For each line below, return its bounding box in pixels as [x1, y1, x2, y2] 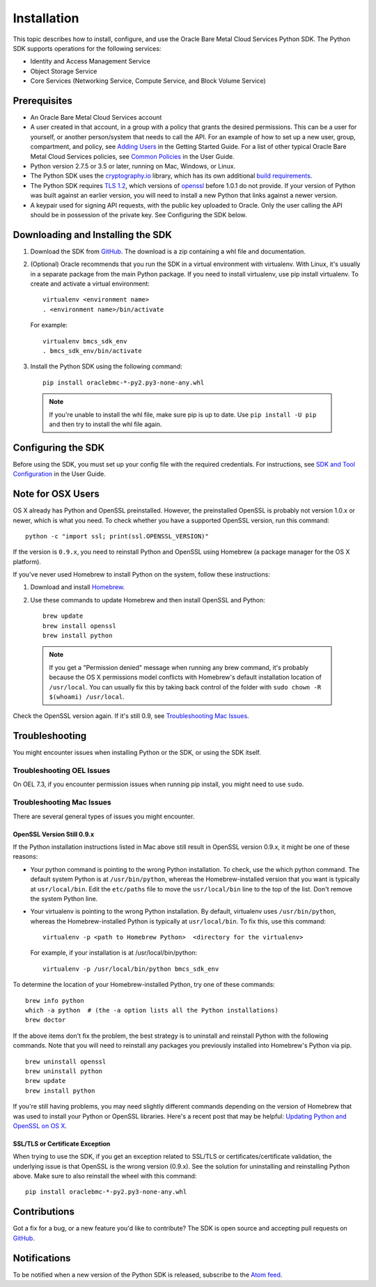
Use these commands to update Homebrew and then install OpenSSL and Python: [30, 595, 266, 604]
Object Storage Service [30, 67, 97, 75]
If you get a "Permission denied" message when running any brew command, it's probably [49, 663, 309, 671]
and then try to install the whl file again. [49, 420, 162, 428]
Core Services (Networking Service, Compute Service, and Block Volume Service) [30, 77, 266, 85]
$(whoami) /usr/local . [49, 692, 125, 701]
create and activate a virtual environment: [30, 279, 150, 288]
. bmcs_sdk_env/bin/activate [42, 347, 142, 354]
